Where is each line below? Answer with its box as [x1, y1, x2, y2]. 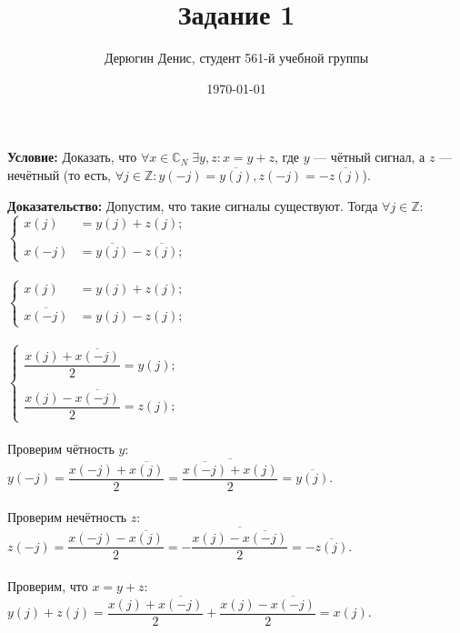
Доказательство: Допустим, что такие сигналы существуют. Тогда [7, 196, 378, 215]
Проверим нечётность [7, 507, 127, 527]
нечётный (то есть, [7, 165, 111, 184]
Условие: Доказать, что [7, 147, 137, 166]
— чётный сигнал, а [314, 147, 425, 166]
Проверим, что [7, 577, 88, 596]
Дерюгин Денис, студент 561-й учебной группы [104, 48, 369, 67]
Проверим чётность [7, 438, 115, 457]
